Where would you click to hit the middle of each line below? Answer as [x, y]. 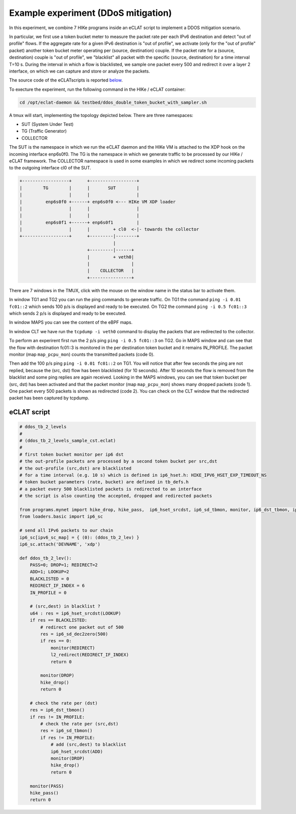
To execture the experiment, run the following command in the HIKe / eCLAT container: [97, 89]
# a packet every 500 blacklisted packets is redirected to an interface [111, 489]
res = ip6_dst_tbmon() [57, 710]
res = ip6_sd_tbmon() [66, 731]
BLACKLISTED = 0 [49, 579]
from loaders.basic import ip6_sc [61, 517]
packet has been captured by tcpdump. [49, 398]
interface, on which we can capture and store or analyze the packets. [80, 71]
